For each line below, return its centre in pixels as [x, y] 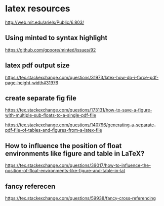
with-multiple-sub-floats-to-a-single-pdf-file [51, 115]
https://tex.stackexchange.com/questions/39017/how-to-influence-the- [78, 165]
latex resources [38, 9]
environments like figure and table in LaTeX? [75, 153]
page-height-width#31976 [32, 83]
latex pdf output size [38, 66]
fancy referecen [30, 186]
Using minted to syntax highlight [56, 38]
